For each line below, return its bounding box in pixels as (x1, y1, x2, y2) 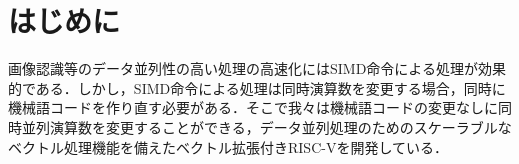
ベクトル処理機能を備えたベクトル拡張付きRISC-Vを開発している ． (8, 136, 448, 157)
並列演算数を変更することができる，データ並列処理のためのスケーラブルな (21, 116, 512, 137)
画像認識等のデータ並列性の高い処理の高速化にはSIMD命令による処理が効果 (8, 58, 506, 79)
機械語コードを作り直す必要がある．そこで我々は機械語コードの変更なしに (8, 97, 498, 118)
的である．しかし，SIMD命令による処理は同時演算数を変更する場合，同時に (8, 77, 506, 98)
